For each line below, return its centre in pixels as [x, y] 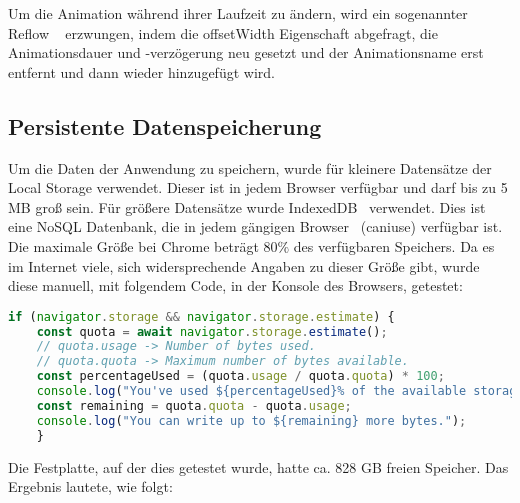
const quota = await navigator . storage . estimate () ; [212, 331]
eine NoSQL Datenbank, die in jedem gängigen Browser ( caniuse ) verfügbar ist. [255, 226]
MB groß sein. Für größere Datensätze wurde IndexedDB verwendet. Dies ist [247, 206]
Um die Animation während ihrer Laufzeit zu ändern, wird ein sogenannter [238, 13]
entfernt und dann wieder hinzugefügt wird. [141, 71]
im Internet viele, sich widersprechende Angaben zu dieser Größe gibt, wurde [244, 265]
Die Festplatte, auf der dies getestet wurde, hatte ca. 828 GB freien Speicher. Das [258, 466]
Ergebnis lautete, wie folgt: [90, 486]
